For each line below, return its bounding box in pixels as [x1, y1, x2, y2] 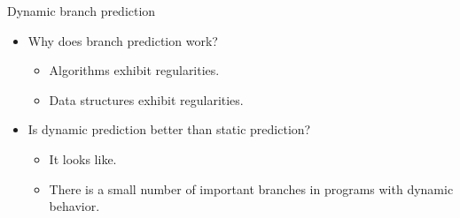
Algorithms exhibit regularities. [49, 61, 220, 79]
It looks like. [49, 149, 117, 168]
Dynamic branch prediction [7, 2, 156, 19]
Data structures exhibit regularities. [49, 90, 244, 109]
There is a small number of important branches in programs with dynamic [49, 179, 454, 198]
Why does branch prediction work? [27, 31, 218, 49]
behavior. [49, 197, 100, 215]
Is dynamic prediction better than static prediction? [27, 120, 311, 139]
